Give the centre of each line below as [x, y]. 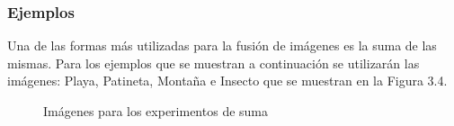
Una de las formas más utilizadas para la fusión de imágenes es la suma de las [222, 45]
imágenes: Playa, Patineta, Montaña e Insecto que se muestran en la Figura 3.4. [227, 81]
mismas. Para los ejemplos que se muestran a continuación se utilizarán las [214, 63]
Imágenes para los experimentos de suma [156, 111]
